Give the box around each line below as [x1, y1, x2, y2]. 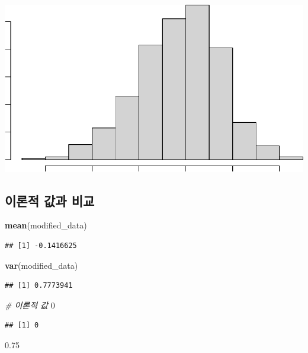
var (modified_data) [5, 259, 78, 271]
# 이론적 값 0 [5, 298, 55, 311]
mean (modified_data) [5, 219, 87, 231]
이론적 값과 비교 [5, 191, 95, 209]
